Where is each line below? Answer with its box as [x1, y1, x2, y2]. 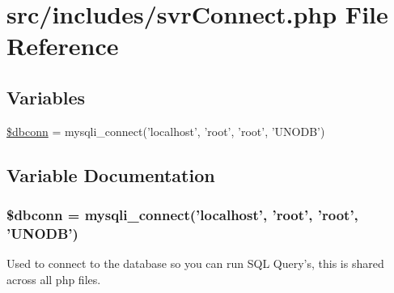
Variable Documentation [6, 162, 215, 187]
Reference [6, 29, 119, 62]
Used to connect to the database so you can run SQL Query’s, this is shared [6, 255, 384, 272]
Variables [6, 84, 86, 109]
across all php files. [6, 270, 101, 287]
